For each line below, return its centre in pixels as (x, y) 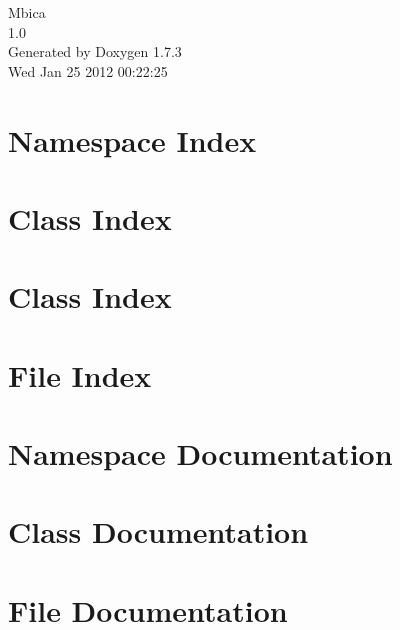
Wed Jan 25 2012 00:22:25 (88, 70)
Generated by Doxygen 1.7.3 (95, 51)
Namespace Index (132, 139)
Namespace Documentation (200, 453)
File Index (80, 374)
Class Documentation (158, 531)
